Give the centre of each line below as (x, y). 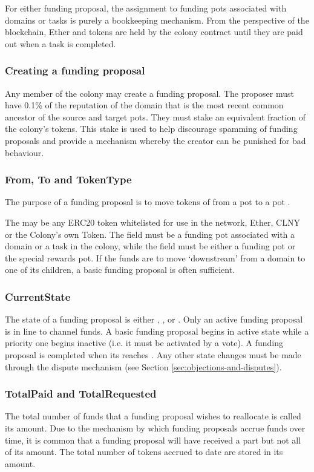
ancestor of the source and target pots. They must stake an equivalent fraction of (155, 116)
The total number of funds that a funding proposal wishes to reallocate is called (153, 416)
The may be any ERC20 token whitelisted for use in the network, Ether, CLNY (152, 222)
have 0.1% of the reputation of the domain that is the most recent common (144, 105)
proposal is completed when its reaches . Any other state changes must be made (153, 354)
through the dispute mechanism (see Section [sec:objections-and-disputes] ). (143, 366)
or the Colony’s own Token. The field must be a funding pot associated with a (150, 234)
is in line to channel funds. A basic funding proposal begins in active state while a (157, 331)
